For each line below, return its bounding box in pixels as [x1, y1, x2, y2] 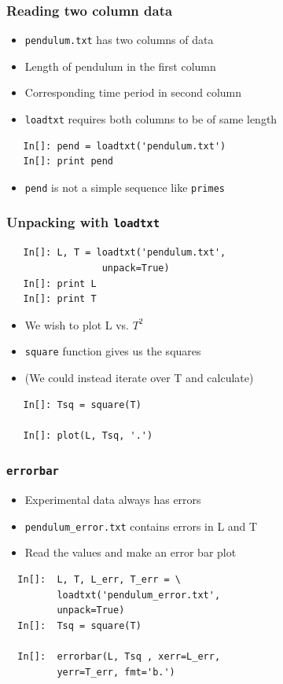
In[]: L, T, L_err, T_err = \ [17, 573, 181, 585]
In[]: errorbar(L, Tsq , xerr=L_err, [17, 650, 221, 662]
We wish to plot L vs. [24, 316, 129, 333]
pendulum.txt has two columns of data [24, 31, 214, 48]
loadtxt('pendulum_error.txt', [57, 589, 221, 601]
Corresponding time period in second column [24, 84, 242, 101]
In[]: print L [23, 278, 97, 289]
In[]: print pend [23, 156, 114, 167]
